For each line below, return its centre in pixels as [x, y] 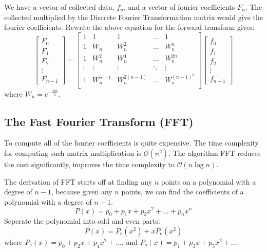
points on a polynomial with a [208, 181]
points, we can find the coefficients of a [183, 192]
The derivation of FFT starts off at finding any [78, 181]
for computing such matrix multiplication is [73, 153]
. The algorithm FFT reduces [215, 153]
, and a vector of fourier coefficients [179, 7]
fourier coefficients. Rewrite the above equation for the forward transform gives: [129, 27]
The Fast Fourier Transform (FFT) [99, 121]
